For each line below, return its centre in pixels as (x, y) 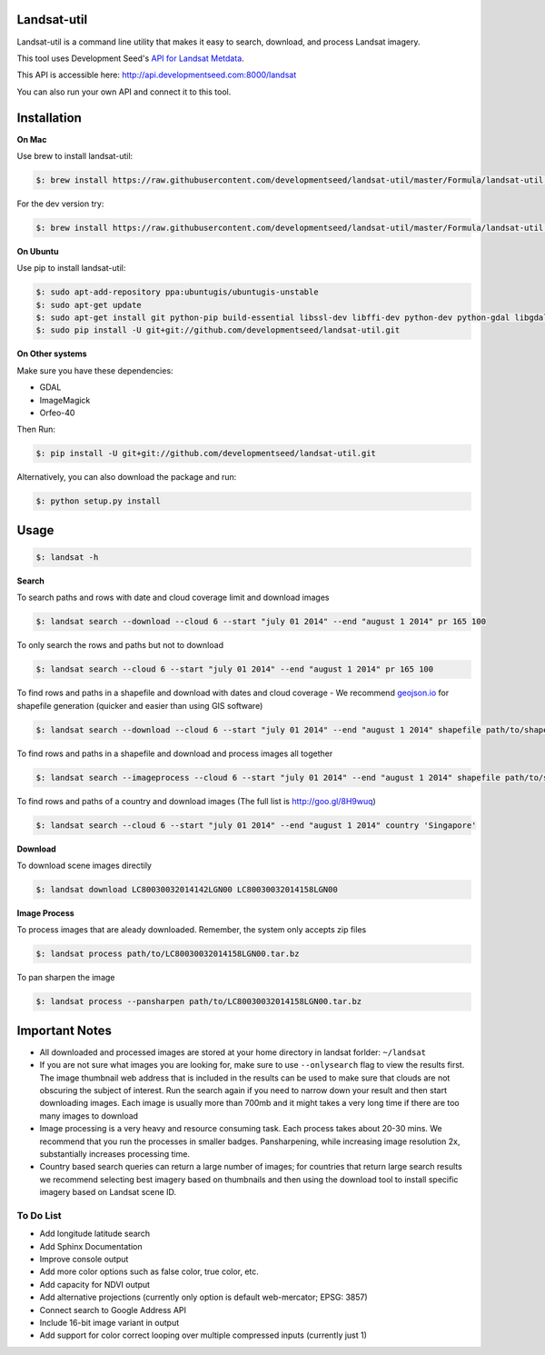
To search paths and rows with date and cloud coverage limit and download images (173, 598)
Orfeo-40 (57, 413)
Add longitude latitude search (94, 1234)
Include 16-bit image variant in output (109, 1322)
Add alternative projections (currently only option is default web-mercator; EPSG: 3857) (203, 1297)
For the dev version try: (60, 204)
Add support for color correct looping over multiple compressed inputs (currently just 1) (203, 1335)
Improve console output (84, 1259)
